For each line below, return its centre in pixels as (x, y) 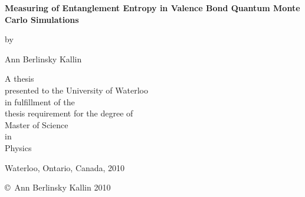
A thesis (19, 79)
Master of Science (37, 124)
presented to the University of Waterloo (76, 90)
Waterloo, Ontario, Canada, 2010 (65, 167)
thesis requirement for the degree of (69, 113)
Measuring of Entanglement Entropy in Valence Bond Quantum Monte (152, 8)
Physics (18, 147)
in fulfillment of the (40, 101)
